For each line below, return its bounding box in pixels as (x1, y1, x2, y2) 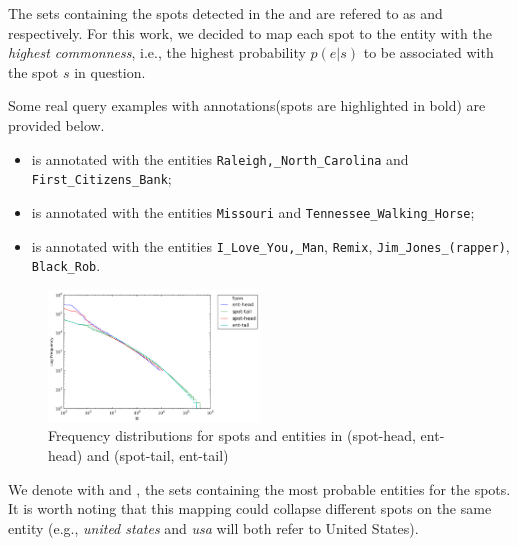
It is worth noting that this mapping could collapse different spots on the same (8, 498, 492, 519)
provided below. (8, 114, 105, 135)
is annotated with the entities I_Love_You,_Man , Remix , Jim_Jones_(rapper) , (31, 235, 510, 256)
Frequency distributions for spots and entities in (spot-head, (48, 425, 416, 446)
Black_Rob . (31, 255, 101, 276)
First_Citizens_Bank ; (31, 168, 172, 189)
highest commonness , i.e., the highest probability (8, 42, 306, 63)
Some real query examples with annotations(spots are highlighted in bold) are (8, 95, 486, 116)
